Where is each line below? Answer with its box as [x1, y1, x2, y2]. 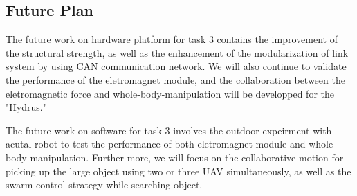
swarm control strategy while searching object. [6, 177, 203, 192]
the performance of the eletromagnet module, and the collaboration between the [6, 72, 345, 87]
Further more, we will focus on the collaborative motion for [91, 150, 344, 164]
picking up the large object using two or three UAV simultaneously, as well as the [6, 163, 351, 178]
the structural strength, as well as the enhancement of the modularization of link [6, 45, 349, 60]
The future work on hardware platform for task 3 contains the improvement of [6, 32, 338, 46]
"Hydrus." [6, 100, 46, 114]
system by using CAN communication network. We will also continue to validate [6, 59, 347, 73]
